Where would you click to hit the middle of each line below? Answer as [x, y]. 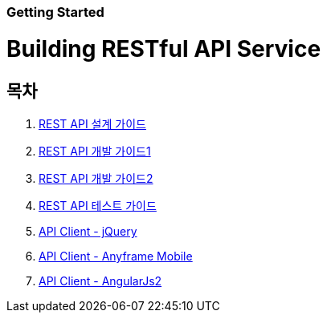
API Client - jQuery [88, 231]
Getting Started [55, 12]
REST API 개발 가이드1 [95, 151]
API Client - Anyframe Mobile [116, 256]
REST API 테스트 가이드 [98, 205]
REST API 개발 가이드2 [96, 178]
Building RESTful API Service [164, 48]
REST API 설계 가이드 [92, 123]
